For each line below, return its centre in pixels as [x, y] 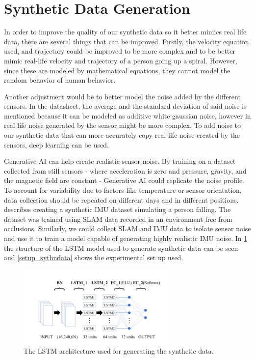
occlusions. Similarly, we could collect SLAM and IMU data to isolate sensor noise [127, 228]
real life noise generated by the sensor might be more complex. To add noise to [123, 125]
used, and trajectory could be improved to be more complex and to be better [120, 51]
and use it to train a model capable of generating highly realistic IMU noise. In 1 [126, 238]
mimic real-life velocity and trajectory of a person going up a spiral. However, [121, 60]
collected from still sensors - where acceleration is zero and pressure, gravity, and [125, 170]
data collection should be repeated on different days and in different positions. [121, 199]
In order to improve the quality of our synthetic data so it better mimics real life [125, 32]
